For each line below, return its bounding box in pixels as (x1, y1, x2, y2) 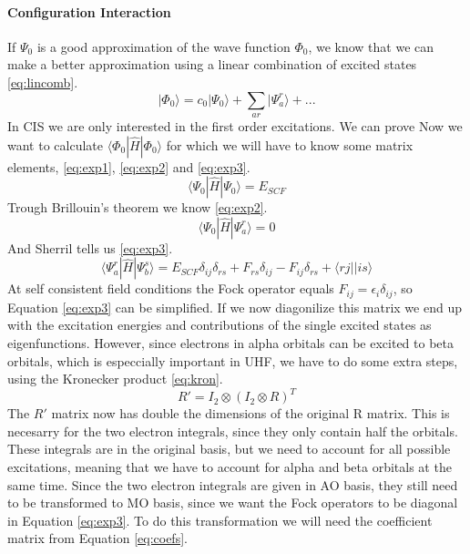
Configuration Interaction (7, 2, 171, 21)
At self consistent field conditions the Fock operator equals (7, 279, 334, 298)
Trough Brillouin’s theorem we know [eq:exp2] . (7, 198, 268, 217)
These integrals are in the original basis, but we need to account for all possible (7, 439, 451, 458)
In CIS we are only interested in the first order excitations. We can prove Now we (7, 116, 463, 135)
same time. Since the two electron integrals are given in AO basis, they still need (7, 475, 458, 494)
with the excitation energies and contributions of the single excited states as (7, 315, 432, 334)
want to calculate (7, 135, 103, 154)
